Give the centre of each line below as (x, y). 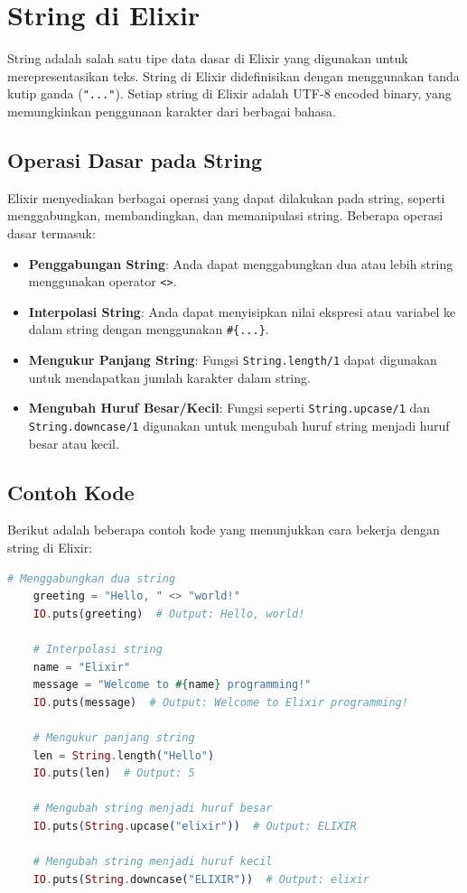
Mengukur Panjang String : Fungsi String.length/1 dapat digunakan (233, 360)
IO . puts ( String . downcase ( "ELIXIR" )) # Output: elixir (201, 879)
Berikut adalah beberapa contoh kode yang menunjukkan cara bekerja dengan (224, 530)
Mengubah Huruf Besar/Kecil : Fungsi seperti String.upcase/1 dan (229, 408)
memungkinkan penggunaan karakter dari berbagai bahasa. (172, 111)
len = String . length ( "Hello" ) (124, 755)
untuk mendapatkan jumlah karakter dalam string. (169, 377)
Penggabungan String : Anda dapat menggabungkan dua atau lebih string (241, 263)
